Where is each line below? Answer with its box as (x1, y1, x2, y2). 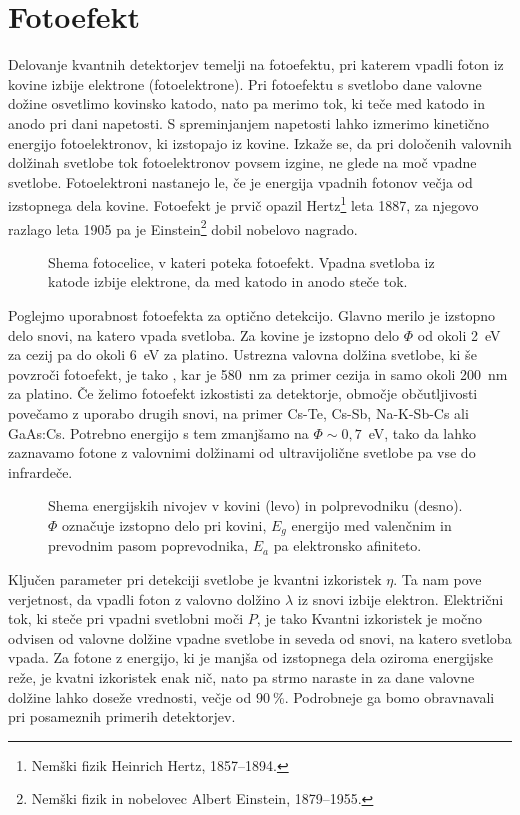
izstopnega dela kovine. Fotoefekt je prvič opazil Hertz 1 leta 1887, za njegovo (8, 192, 479, 215)
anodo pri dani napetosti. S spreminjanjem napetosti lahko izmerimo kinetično (8, 112, 490, 133)
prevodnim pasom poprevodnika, (48, 535, 249, 556)
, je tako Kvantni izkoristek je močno (256, 608, 483, 629)
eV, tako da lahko (368, 422, 477, 443)
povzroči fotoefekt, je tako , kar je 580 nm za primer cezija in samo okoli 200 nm (8, 363, 508, 384)
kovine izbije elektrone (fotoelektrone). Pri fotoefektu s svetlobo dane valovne (8, 73, 482, 94)
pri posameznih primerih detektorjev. (8, 706, 236, 727)
